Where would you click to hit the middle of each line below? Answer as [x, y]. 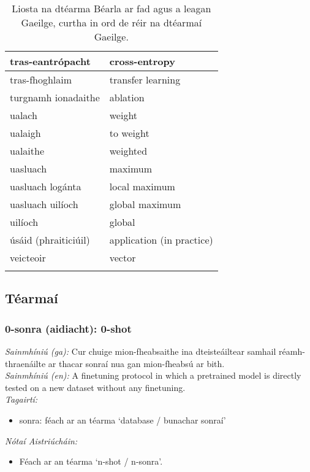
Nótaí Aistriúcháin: [41, 440]
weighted [128, 151]
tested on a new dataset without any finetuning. [95, 387]
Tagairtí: [21, 399]
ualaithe [27, 151]
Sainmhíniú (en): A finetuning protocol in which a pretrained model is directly [153, 375]
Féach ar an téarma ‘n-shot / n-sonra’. [91, 461]
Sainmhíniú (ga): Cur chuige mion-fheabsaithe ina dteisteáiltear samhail [141, 351]
